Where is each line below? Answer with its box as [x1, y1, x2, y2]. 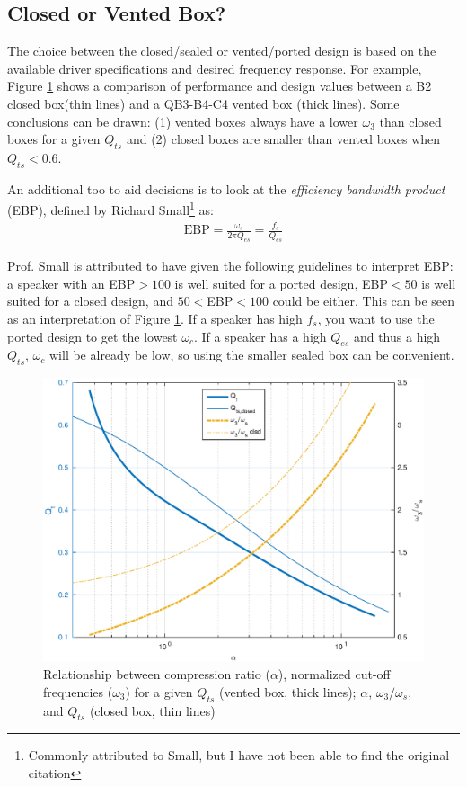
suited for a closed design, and [7, 291, 173, 310]
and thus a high [353, 326, 441, 345]
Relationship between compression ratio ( [43, 665, 270, 684]
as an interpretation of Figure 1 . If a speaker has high [7, 309, 303, 327]
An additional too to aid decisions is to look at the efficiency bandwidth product [7, 179, 445, 198]
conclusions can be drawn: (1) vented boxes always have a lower [7, 112, 358, 130]
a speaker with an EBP [7, 273, 136, 292]
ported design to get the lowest [7, 326, 178, 345]
